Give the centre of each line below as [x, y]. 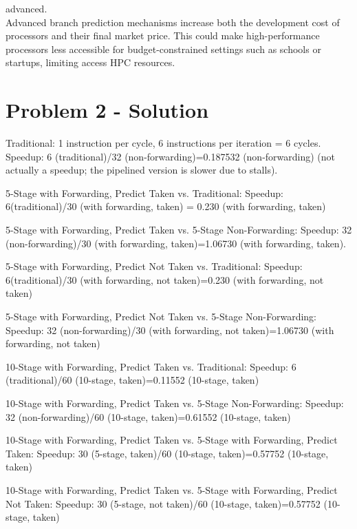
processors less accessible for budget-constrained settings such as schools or [163, 49]
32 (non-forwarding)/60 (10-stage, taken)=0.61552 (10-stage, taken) [148, 416]
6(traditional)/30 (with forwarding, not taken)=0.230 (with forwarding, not [165, 279]
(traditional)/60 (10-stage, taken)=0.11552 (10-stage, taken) [132, 380]
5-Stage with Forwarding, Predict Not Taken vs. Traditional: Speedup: [154, 266]
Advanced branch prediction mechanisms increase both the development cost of [173, 22]
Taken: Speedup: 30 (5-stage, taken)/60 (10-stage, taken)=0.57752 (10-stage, [167, 453]
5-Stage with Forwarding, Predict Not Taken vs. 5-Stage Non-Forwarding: [161, 317]
